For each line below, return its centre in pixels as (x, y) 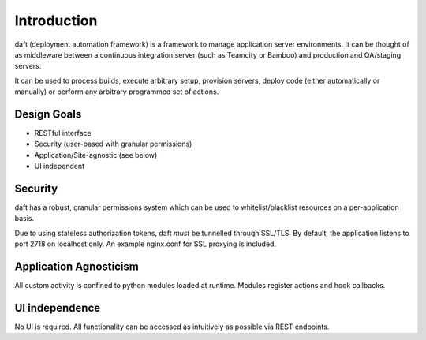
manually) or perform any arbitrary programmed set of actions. (117, 92)
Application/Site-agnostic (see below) (96, 155)
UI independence (58, 308)
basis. (24, 219)
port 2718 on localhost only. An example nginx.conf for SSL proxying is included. (145, 244)
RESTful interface (63, 133)
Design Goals (48, 114)
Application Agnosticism (77, 267)
